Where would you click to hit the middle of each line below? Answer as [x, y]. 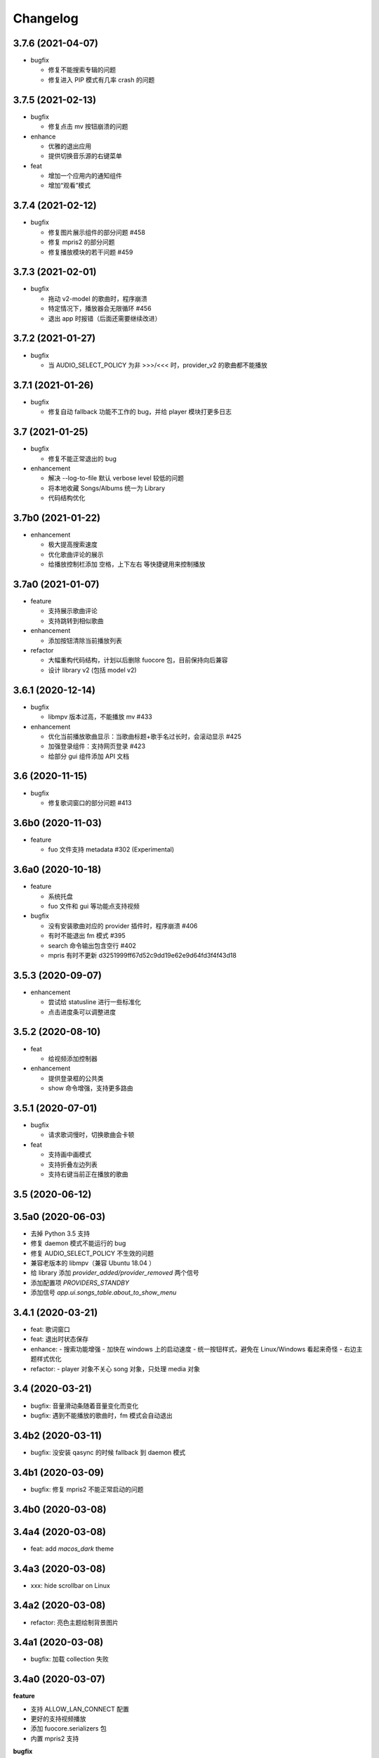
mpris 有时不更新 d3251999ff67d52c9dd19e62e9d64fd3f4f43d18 [142, 955]
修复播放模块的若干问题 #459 [91, 252]
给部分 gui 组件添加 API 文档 [89, 756]
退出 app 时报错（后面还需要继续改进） [105, 318]
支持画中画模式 [69, 1155]
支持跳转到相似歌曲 [76, 621]
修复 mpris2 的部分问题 [81, 242]
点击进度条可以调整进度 [82, 1012]
